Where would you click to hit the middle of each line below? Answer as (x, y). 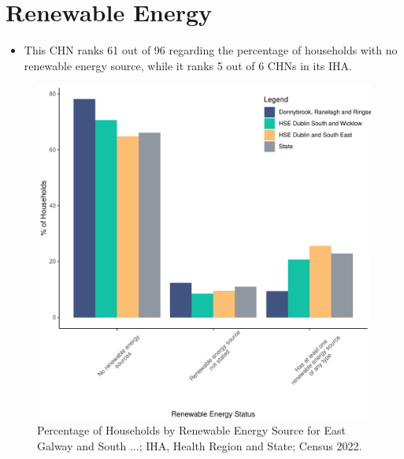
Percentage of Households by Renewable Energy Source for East (191, 429)
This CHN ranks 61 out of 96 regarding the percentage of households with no (211, 50)
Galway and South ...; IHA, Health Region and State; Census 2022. (200, 445)
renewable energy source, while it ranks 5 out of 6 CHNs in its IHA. (188, 65)
